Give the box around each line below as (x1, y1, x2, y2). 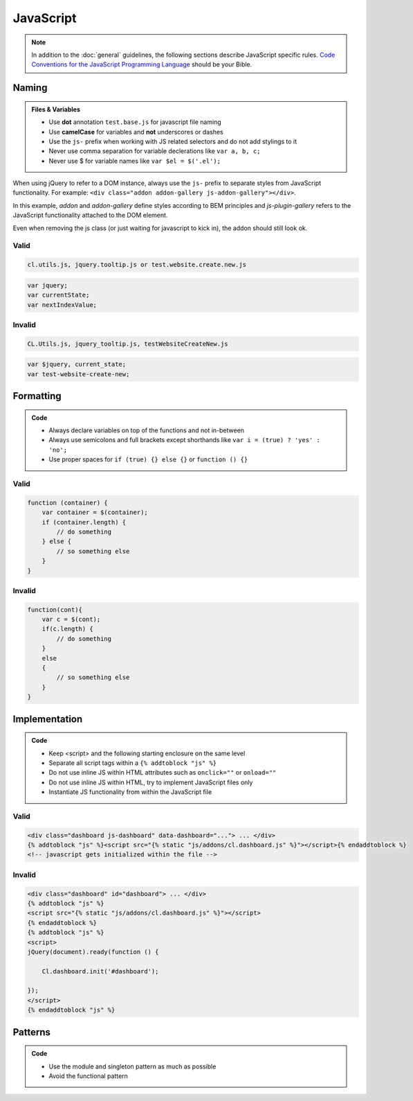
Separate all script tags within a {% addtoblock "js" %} (48, 759, 217, 767)
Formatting (12, 390, 62, 402)
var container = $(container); (42, 509, 148, 516)
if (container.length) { (42, 518, 127, 526)
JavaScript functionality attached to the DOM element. (12, 211, 168, 220)
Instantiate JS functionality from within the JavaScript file (48, 788, 212, 796)
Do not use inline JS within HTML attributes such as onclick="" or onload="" (48, 768, 277, 777)
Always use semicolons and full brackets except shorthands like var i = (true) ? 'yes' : (48, 436, 321, 444)
